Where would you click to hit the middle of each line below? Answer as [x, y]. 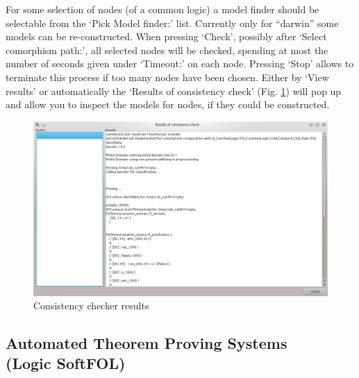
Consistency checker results [91, 306]
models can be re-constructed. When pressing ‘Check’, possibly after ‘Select [166, 36]
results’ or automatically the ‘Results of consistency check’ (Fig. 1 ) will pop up [174, 91]
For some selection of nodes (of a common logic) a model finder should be [162, 9]
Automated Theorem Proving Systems [147, 343]
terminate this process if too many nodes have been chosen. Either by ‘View [167, 77]
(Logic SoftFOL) [66, 363]
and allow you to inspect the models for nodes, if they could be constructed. [168, 104]
